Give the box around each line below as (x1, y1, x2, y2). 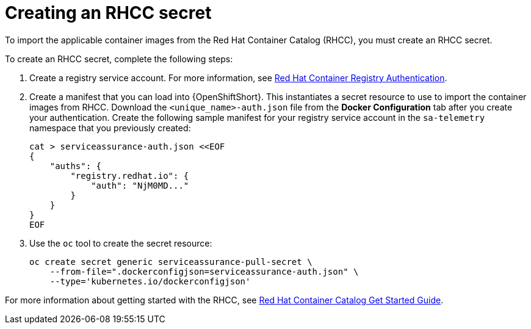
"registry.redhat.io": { (70, 170, 189, 181)
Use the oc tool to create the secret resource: (29, 237, 212, 248)
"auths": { (49, 161, 102, 171)
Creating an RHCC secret (5, 2, 212, 23)
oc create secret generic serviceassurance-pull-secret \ (29, 256, 312, 267)
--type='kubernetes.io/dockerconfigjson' (49, 276, 251, 286)
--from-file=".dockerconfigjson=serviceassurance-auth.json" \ (49, 266, 359, 277)
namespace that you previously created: (29, 122, 191, 133)
